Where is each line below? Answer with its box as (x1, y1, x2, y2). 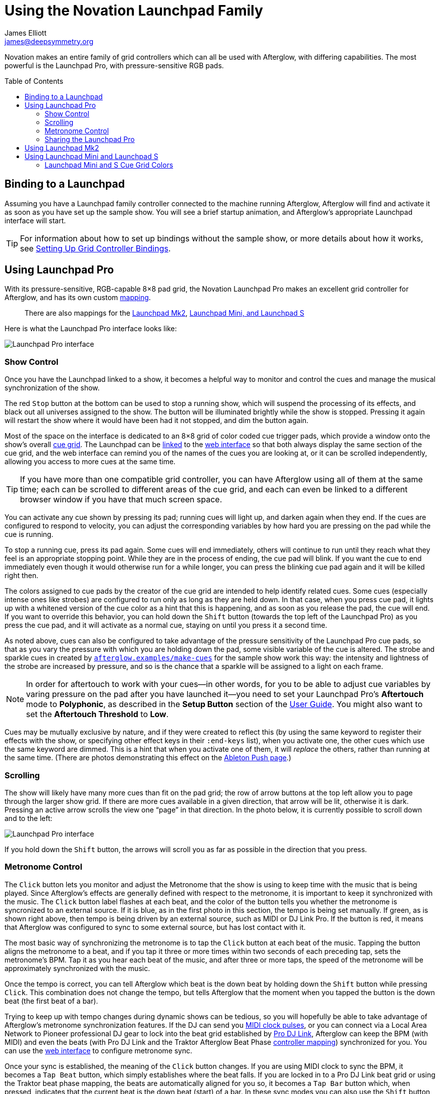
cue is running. (5, 530, 54, 539)
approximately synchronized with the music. (5, 964, 150, 973)
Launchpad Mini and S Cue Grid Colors (45, 160, 173, 169)
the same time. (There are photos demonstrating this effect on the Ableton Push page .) (5, 753, 292, 762)
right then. (5, 571, 39, 580)
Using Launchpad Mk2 (25, 143, 99, 152)
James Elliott (5, 28, 47, 37)
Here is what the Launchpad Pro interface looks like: (5, 324, 177, 333)
